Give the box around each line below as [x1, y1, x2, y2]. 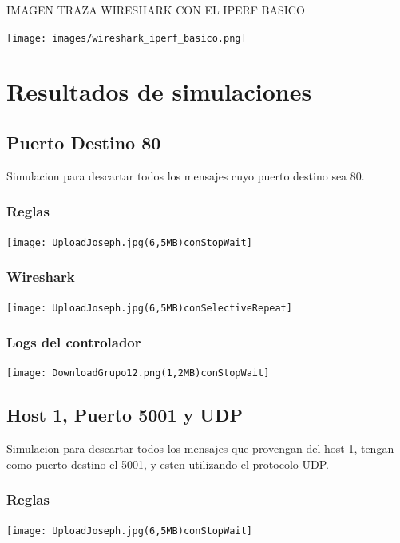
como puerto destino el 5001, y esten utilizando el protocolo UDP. [6, 455, 329, 472]
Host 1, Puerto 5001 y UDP [6, 402, 243, 427]
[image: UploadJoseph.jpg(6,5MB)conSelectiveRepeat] [6, 302, 292, 314]
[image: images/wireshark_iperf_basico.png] [6, 32, 247, 44]
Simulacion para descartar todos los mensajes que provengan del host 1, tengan [6, 440, 394, 457]
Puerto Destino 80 [6, 130, 161, 155]
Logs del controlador [6, 332, 141, 352]
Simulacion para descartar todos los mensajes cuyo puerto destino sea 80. [6, 167, 365, 184]
